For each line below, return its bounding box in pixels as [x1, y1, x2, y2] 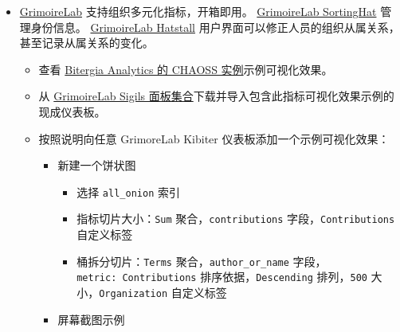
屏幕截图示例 [57, 311, 125, 327]
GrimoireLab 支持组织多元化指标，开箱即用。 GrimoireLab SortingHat [19, 3, 377, 19]
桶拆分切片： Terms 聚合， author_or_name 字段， [76, 252, 327, 269]
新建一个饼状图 [57, 157, 136, 174]
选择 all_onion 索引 [76, 183, 180, 200]
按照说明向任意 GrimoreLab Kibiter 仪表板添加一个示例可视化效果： [38, 130, 390, 146]
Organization [99, 287, 168, 299]
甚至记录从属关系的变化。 [19, 34, 154, 51]
